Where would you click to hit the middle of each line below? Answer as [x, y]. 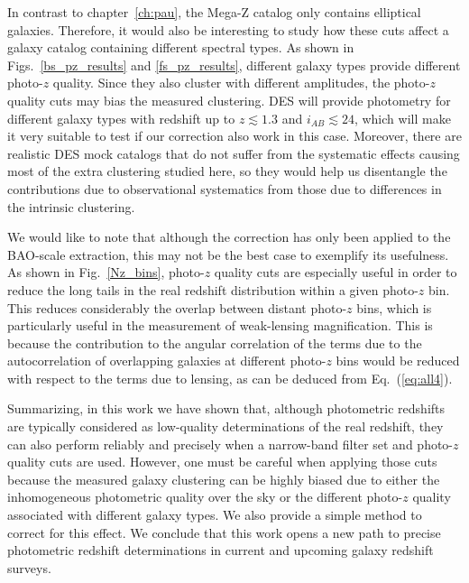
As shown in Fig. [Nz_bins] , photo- [106, 272]
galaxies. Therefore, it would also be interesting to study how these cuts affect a [228, 29]
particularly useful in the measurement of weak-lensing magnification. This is [220, 325]
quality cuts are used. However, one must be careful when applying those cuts [222, 462]
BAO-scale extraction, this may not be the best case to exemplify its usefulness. [228, 254]
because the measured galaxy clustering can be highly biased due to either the [224, 479]
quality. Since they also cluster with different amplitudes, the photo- [241, 83]
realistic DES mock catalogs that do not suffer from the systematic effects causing [234, 153]
